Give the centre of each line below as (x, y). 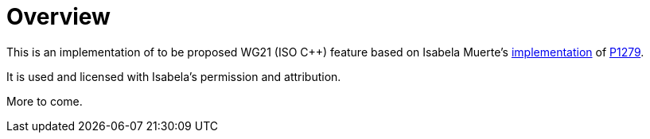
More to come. (45, 101)
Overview (58, 17)
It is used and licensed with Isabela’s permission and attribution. (174, 76)
